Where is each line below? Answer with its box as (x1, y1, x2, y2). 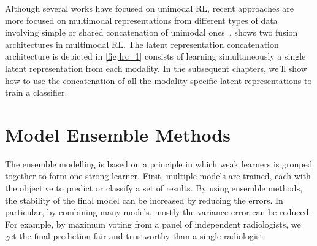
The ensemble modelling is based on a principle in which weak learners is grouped (5, 157, 313, 170)
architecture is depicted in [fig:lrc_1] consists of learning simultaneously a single (5, 50, 306, 63)
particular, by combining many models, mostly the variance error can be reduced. (5, 206, 311, 218)
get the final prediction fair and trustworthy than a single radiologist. (5, 229, 265, 242)
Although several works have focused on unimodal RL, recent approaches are (5, 2, 294, 14)
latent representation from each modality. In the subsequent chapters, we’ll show (5, 61, 307, 74)
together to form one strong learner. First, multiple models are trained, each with (5, 169, 311, 182)
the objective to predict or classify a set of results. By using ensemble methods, (5, 182, 303, 194)
